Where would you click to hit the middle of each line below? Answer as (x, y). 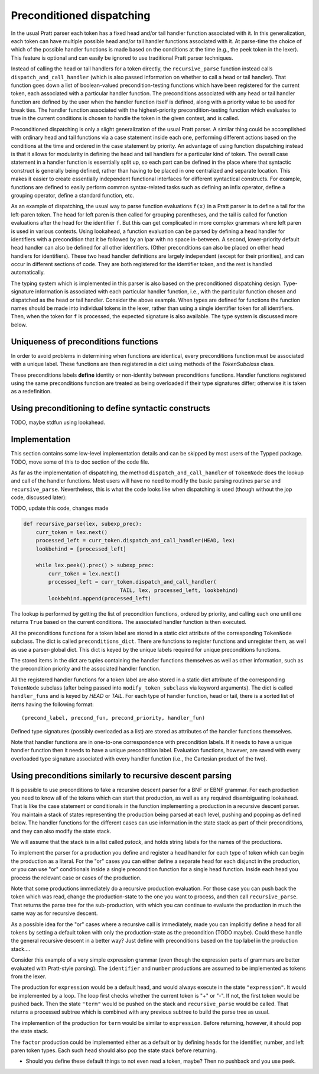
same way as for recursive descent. (54, 913)
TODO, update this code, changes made (60, 508)
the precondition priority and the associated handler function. (86, 669)
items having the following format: (52, 704)
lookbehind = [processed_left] (81, 549)
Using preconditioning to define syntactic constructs (110, 408)
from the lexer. (29, 976)
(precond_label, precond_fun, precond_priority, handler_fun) (113, 718)
